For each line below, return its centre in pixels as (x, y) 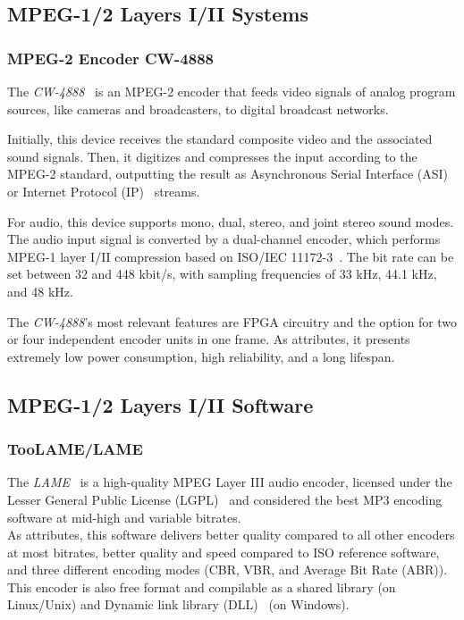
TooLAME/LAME (75, 449)
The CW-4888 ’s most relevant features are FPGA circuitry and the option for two (232, 321)
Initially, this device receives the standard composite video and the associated (220, 139)
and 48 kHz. (40, 291)
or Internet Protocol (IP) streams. (104, 191)
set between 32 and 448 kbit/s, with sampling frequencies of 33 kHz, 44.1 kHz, (222, 274)
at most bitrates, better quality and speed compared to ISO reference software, (224, 552)
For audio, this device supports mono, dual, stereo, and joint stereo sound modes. (231, 221)
